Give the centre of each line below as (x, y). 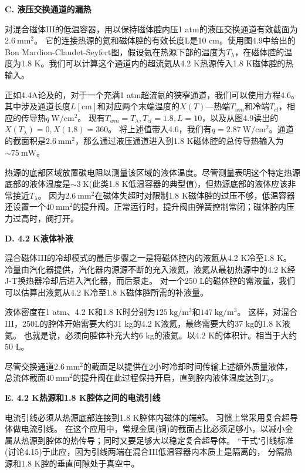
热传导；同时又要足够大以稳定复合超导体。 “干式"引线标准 (182, 440)
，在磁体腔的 (260, 51)
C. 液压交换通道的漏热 (48, 9)
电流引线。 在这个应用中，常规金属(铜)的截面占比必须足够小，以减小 (153, 429)
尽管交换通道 (29, 366)
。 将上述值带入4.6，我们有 (160, 129)
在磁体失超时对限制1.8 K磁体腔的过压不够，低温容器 (195, 195)
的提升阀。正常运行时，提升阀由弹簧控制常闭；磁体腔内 (180, 207)
